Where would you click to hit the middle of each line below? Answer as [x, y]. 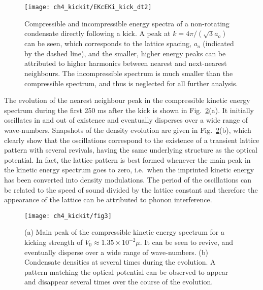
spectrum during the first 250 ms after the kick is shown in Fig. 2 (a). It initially [129, 110]
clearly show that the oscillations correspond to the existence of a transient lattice [132, 140]
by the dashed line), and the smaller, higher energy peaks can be [125, 53]
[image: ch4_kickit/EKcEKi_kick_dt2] [88, 7]
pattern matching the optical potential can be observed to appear [126, 271]
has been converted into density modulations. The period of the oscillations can [128, 179]
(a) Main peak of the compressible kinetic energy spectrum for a [124, 232]
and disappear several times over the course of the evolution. [119, 282]
